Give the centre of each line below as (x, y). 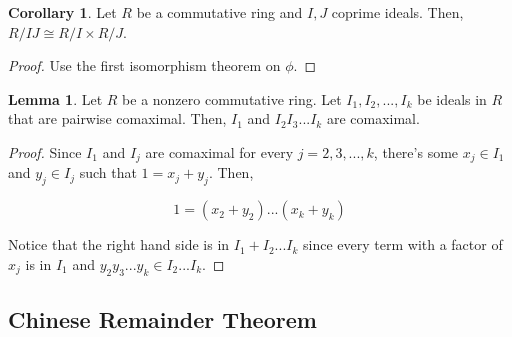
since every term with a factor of (403, 244)
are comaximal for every (219, 151)
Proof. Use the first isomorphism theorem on (144, 65)
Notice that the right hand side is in (119, 244)
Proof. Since (45, 151)
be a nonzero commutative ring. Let (232, 98)
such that (108, 172)
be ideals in (452, 98)
